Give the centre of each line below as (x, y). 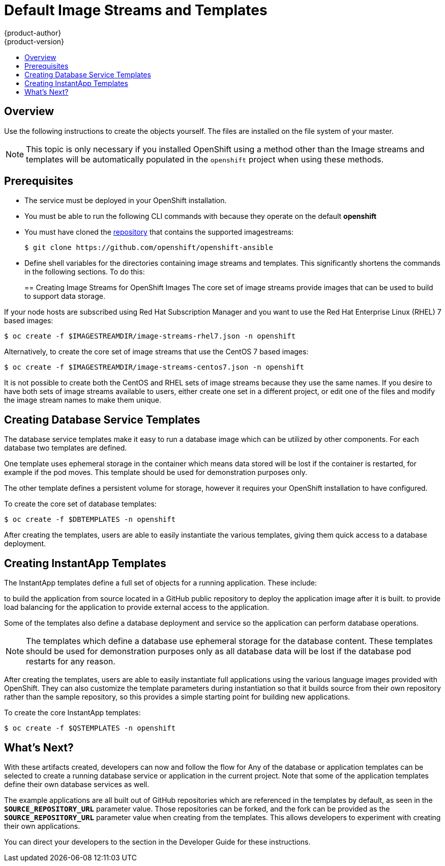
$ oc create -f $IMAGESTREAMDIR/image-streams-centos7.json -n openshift (154, 367)
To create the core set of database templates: (80, 504)
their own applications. (42, 826)
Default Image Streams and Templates (136, 10)
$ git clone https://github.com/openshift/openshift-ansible (149, 248)
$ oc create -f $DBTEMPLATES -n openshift (90, 520)
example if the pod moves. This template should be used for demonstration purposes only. (156, 472)
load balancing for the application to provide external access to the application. (137, 607)
